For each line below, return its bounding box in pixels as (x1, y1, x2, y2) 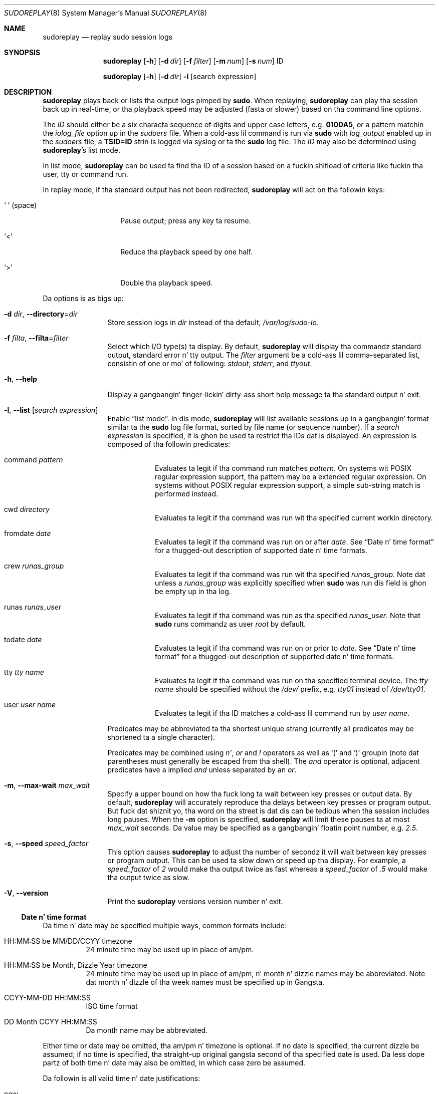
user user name (4, 700, 56, 709)
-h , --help (4, 375, 38, 383)
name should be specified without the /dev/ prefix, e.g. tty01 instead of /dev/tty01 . (155, 685, 425, 693)
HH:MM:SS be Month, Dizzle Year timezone (4, 961, 147, 969)
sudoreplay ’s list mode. (43, 146, 121, 154)
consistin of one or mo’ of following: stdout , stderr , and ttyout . (107, 359, 312, 368)
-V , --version (4, 889, 49, 897)
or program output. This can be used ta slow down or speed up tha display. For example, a (107, 856, 406, 865)
